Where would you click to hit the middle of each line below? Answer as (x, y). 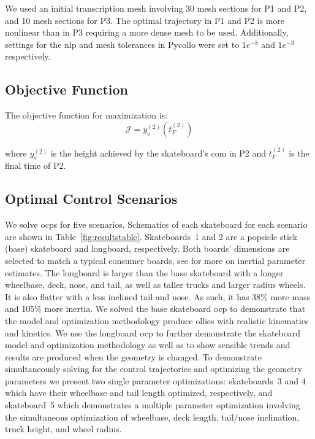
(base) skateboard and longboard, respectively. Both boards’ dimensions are (147, 248)
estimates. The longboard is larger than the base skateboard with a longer (144, 272)
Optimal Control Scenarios (91, 199)
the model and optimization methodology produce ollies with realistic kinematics (157, 320)
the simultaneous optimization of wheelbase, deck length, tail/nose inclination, (152, 417)
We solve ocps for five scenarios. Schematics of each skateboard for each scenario (156, 224)
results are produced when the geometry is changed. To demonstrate (133, 356)
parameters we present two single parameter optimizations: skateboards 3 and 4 (155, 380)
